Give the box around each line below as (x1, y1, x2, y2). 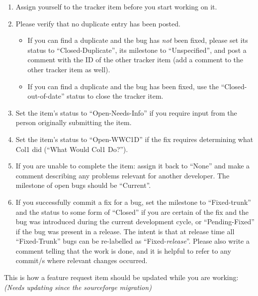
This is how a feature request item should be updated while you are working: (4, 272, 239, 283)
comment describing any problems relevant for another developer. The (15, 170, 230, 180)
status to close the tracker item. (67, 91, 164, 101)
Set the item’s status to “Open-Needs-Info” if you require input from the (15, 107, 237, 118)
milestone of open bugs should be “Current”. (15, 180, 151, 190)
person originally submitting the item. (15, 117, 132, 128)
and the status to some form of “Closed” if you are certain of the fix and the (15, 206, 249, 217)
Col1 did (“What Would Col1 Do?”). (15, 144, 128, 154)
